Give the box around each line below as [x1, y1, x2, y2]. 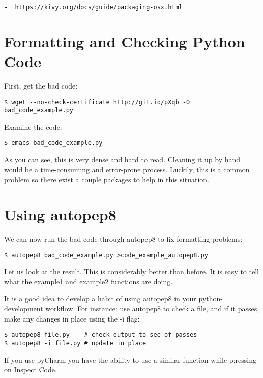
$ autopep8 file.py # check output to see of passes [4, 331, 197, 339]
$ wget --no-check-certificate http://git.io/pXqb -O [4, 98, 190, 106]
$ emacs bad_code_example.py [4, 139, 103, 147]
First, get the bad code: [4, 80, 78, 91]
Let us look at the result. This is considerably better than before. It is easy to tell [4, 266, 259, 277]
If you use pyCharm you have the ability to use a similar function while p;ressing [4, 354, 256, 365]
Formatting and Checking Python [4, 31, 245, 51]
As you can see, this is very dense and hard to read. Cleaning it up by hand [4, 154, 241, 165]
